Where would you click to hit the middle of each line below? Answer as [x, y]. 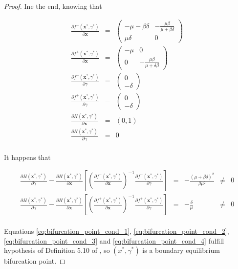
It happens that [27, 157]
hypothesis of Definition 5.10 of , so [57, 250]
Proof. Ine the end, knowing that [53, 6]
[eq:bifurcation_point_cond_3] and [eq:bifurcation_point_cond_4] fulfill [114, 240]
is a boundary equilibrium [181, 250]
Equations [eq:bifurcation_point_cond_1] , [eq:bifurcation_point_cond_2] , [117, 231]
